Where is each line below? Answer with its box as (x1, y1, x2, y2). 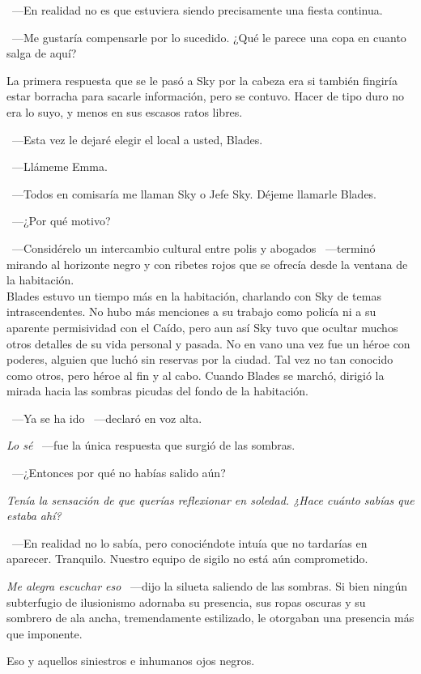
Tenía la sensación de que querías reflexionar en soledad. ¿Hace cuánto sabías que (6, 491, 415, 508)
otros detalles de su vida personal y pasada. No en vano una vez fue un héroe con (6, 335, 410, 352)
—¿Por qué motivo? (11, 212, 111, 229)
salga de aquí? (6, 45, 77, 62)
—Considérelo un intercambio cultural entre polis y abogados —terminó (11, 239, 376, 256)
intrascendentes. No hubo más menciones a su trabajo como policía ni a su (6, 303, 376, 320)
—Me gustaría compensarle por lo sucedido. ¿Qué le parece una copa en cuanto (11, 28, 406, 45)
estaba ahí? (6, 507, 62, 524)
